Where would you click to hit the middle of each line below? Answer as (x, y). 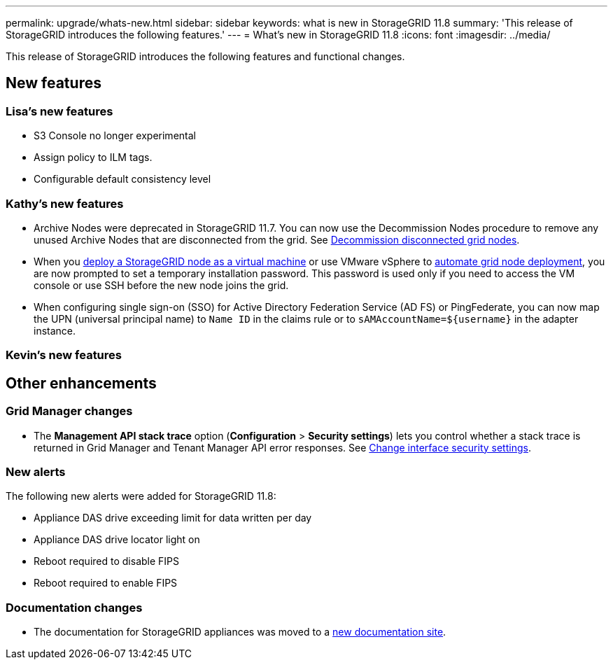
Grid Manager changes (69, 411)
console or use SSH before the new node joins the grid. (161, 285)
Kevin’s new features (64, 355)
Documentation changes (74, 607)
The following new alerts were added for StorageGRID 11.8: (141, 496)
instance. (55, 330)
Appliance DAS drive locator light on (117, 540)
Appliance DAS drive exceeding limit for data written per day (173, 518)
